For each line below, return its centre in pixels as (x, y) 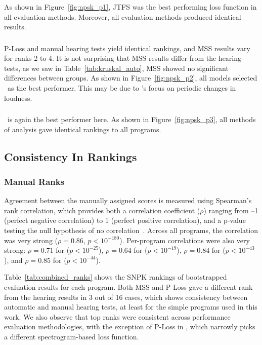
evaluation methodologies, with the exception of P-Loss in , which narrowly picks (130, 327)
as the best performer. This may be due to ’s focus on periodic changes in (122, 88)
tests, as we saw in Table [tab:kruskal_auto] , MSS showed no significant (116, 68)
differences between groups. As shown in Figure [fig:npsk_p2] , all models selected (131, 78)
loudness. (18, 98)
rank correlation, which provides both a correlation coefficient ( (102, 210)
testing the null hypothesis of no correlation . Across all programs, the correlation (131, 230)
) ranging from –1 (231, 210)
